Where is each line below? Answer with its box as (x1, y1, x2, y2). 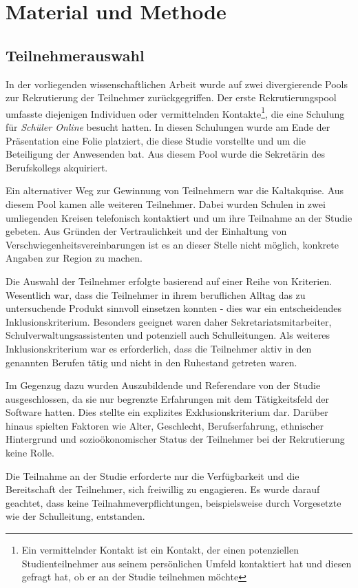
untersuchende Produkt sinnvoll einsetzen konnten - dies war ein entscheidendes (6, 301, 342, 315)
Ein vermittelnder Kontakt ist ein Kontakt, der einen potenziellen (21, 543, 299, 557)
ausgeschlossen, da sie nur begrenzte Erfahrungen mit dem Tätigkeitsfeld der (6, 391, 329, 406)
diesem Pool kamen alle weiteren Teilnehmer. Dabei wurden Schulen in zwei (6, 196, 326, 211)
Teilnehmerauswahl (6, 44, 145, 65)
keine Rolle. (6, 445, 54, 460)
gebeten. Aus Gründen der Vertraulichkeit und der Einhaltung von (6, 224, 287, 238)
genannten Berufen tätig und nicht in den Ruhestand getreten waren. (6, 355, 297, 369)
